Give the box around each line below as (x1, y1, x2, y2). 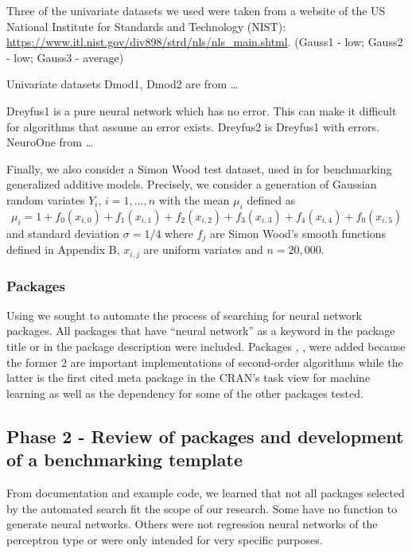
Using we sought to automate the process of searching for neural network (6, 306, 362, 323)
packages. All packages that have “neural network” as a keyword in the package (6, 322, 395, 339)
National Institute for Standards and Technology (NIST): (6, 18, 286, 34)
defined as (247, 191, 296, 208)
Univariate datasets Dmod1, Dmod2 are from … (6, 76, 239, 92)
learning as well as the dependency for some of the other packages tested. (6, 384, 363, 401)
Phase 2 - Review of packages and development (6, 423, 404, 448)
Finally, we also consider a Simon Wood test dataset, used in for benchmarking (6, 160, 392, 177)
